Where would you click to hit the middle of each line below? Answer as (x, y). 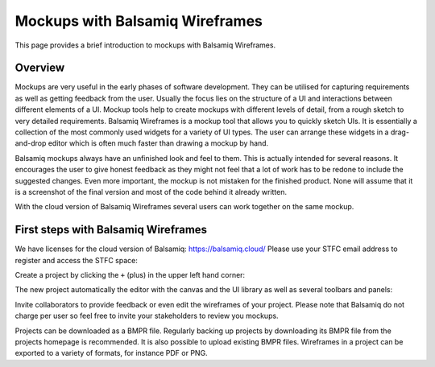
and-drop (31, 143)
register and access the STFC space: (77, 260)
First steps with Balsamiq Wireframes (111, 230)
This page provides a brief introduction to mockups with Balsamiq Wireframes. (145, 45)
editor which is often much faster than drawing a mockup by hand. (158, 143)
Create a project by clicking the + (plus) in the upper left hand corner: (130, 275)
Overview (40, 68)
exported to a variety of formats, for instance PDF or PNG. (112, 353)
